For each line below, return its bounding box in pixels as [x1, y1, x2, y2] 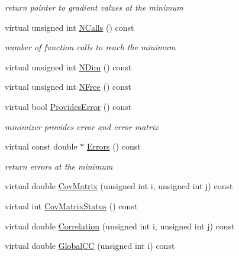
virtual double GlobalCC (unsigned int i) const [5, 239, 175, 252]
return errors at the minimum [5, 160, 113, 172]
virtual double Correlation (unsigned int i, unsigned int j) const [5, 219, 235, 232]
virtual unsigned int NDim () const [5, 60, 132, 73]
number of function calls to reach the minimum [5, 41, 176, 53]
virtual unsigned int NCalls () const [5, 21, 134, 33]
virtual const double [5, 140, 77, 153]
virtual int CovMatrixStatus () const [5, 199, 138, 212]
